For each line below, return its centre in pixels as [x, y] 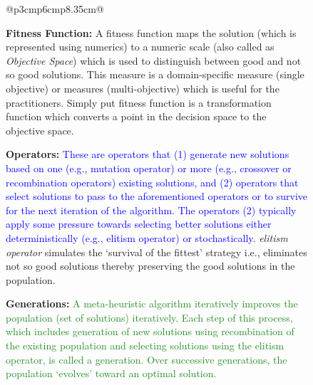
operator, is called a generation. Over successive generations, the [147, 359]
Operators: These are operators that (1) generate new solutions [148, 154]
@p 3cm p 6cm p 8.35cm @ [55, 9]
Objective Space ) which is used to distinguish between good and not [154, 60]
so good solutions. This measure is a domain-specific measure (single [155, 74]
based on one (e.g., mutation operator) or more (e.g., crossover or [149, 168]
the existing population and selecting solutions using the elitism [145, 346]
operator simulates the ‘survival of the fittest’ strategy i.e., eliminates [156, 252]
